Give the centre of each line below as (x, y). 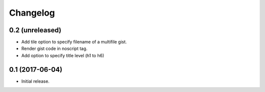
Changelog (32, 13)
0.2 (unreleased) (35, 30)
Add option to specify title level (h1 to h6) (63, 55)
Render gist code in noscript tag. (54, 48)
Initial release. (35, 81)
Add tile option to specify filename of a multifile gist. (74, 42)
